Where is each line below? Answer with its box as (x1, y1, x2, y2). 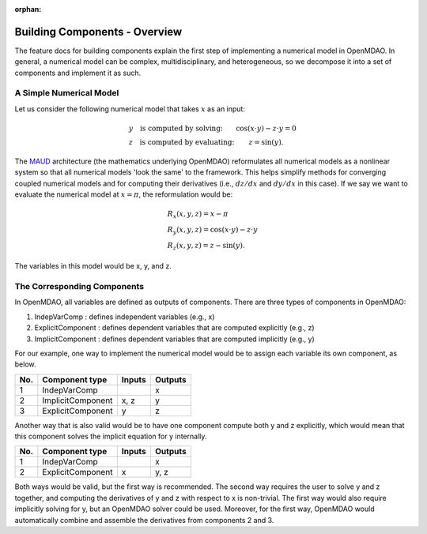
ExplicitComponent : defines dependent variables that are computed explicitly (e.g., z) (34, 323, 316, 333)
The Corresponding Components (14, 280, 145, 291)
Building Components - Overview (14, 24, 183, 39)
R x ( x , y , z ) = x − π (167, 209, 229, 220)
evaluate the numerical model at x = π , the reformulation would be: (14, 190, 233, 199)
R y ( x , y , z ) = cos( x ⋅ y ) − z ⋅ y (167, 225, 259, 236)
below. (14, 359, 36, 369)
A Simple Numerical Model (14, 88, 119, 99)
